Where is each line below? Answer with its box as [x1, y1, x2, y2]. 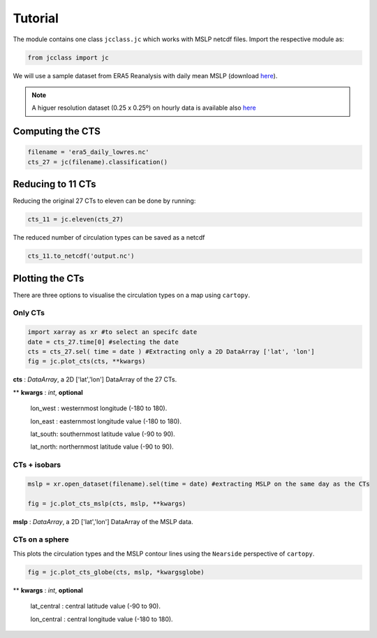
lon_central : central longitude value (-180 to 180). [30, 615, 174, 623]
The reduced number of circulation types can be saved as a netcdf [13, 233, 205, 242]
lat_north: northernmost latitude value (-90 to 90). [30, 442, 174, 451]
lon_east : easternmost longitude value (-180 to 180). [30, 416, 182, 426]
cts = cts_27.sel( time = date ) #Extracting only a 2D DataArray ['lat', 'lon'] [27, 347, 316, 356]
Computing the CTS [13, 126, 101, 138]
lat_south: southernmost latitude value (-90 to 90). [30, 430, 176, 438]
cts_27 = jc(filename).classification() [27, 158, 168, 166]
